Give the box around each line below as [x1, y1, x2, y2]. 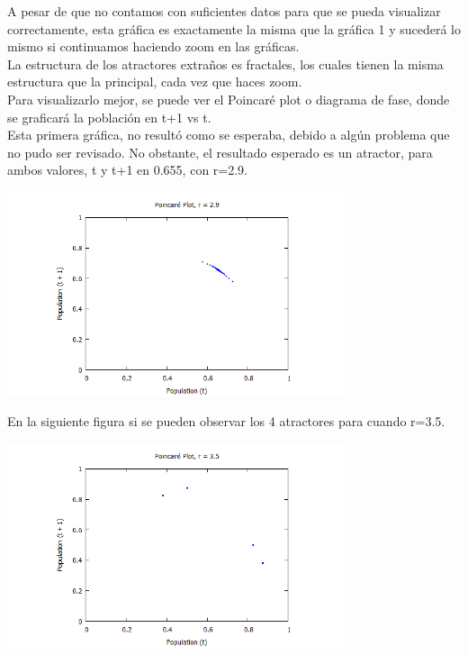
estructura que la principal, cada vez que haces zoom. [7, 72, 302, 91]
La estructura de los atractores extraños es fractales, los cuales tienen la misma [7, 54, 444, 73]
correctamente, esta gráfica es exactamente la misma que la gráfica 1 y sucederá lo [7, 19, 461, 38]
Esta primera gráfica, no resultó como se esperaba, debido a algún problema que [7, 125, 450, 144]
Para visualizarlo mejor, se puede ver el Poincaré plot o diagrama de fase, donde [7, 89, 450, 108]
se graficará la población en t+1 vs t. [7, 107, 211, 126]
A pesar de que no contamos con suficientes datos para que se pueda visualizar [7, 2, 441, 20]
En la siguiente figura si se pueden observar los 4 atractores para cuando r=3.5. [7, 412, 445, 431]
